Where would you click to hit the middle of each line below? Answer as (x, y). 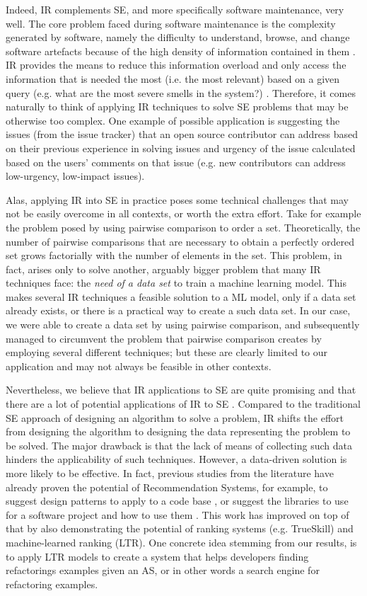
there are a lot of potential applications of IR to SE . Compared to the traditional (183, 404)
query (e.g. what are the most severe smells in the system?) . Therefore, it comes (181, 92)
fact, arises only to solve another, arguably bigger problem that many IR (163, 269)
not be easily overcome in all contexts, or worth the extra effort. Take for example (183, 213)
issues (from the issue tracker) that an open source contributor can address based (182, 134)
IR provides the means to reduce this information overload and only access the (176, 65)
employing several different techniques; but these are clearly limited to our (167, 352)
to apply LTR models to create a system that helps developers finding (157, 556)
